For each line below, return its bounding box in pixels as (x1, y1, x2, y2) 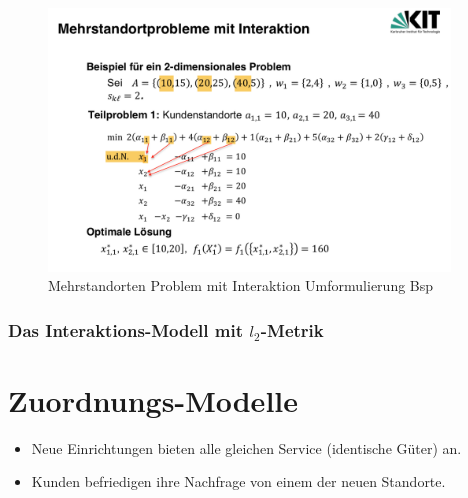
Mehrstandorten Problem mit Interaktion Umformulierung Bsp (48, 275, 434, 296)
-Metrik (260, 317, 324, 342)
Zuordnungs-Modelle (8, 379, 298, 420)
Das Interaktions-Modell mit (8, 317, 243, 342)
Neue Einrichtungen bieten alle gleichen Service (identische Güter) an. (31, 437, 462, 458)
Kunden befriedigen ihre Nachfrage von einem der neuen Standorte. (31, 471, 446, 492)
